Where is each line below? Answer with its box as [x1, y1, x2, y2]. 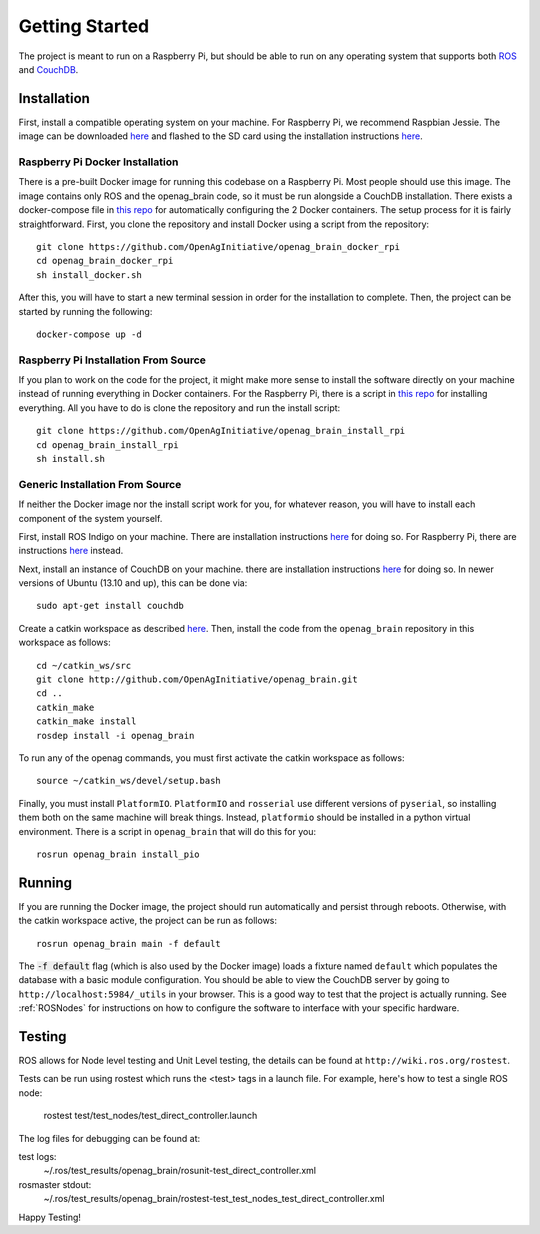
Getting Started [18, 15, 150, 37]
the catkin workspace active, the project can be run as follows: [18, 915, 278, 927]
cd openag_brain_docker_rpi [36, 255, 174, 267]
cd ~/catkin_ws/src [36, 660, 132, 671]
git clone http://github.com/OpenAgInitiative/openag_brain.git [36, 674, 359, 685]
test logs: [18, 1151, 57, 1163]
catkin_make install [36, 716, 137, 727]
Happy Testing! [18, 1211, 82, 1223]
